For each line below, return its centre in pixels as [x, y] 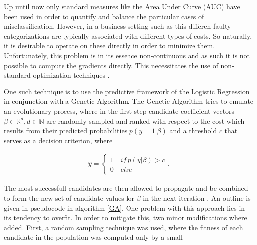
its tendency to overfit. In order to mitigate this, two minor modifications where [126, 217]
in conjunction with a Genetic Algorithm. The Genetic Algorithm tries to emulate [129, 101]
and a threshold [193, 130]
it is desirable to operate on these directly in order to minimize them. [110, 45]
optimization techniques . [71, 75]
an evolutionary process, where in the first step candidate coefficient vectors [119, 111]
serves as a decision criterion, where [58, 140]
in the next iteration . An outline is [197, 198]
